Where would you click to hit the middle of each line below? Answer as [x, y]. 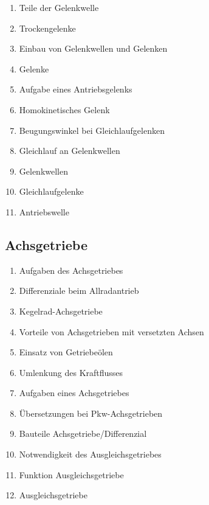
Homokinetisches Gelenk [64, 109]
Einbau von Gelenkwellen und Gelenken [93, 48]
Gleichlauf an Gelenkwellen [70, 151]
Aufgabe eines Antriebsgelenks [76, 89]
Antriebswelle [44, 211]
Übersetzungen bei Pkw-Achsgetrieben [91, 413]
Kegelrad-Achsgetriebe [61, 311]
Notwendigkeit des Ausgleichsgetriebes [90, 454]
